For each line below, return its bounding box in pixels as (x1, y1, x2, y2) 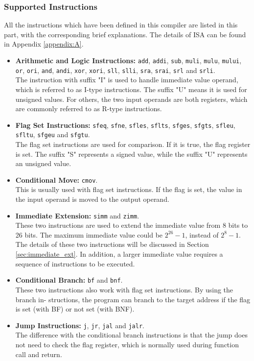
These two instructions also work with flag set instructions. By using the (15, 284, 233, 294)
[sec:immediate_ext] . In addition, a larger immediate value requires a (15, 249, 223, 259)
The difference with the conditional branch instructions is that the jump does (15, 330, 248, 340)
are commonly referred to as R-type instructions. (15, 103, 162, 114)
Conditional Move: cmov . (15, 174, 98, 185)
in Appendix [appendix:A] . (4, 39, 84, 49)
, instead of (185, 229, 219, 240)
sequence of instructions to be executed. (15, 258, 135, 268)
